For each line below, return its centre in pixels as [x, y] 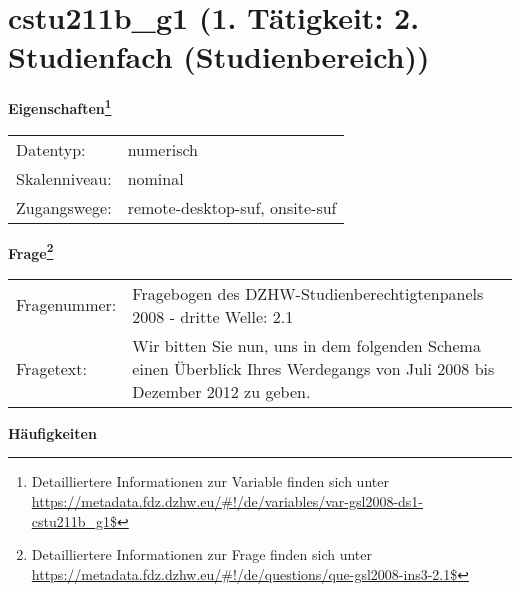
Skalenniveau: [64, 178]
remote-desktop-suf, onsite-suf [232, 207]
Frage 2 [31, 251]
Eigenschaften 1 [60, 106]
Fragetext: [51, 368]
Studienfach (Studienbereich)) [219, 56]
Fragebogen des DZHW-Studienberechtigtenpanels [308, 293]
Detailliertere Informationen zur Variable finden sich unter [210, 481]
